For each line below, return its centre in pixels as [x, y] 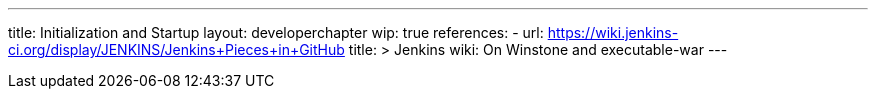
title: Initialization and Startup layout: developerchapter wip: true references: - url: [276, 32]
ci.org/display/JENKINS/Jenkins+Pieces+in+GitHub [176, 49]
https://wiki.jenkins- [613, 32]
